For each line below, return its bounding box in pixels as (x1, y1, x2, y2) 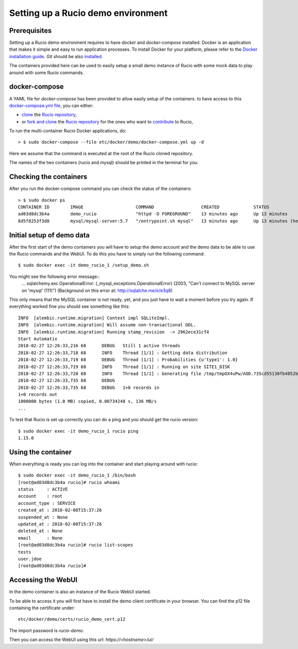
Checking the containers (9, 173, 87, 181)
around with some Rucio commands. (9, 70, 84, 76)
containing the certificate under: (9, 605, 75, 611)
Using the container (9, 448, 72, 456)
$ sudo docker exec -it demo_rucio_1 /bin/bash (18, 472, 136, 478)
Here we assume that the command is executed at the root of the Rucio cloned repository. (9, 150, 193, 156)
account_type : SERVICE (18, 500, 76, 506)
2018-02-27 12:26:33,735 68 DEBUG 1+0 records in (18, 384, 160, 390)
